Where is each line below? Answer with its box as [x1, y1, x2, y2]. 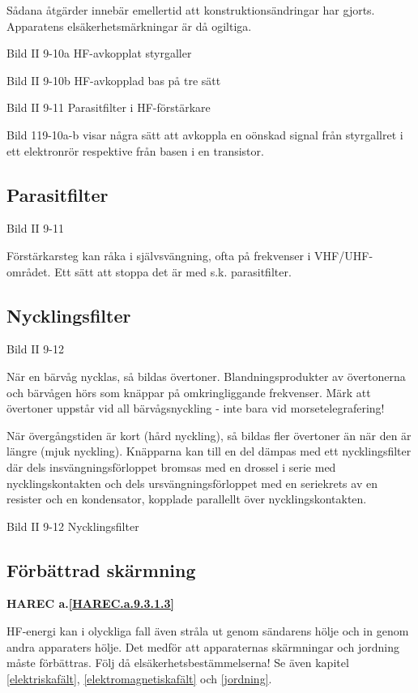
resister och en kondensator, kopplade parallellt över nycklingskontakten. [6, 490, 367, 507]
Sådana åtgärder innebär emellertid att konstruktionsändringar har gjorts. [6, 2, 375, 18]
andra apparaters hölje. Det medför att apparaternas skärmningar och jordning [6, 638, 400, 655]
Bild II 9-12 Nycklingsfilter [6, 517, 139, 534]
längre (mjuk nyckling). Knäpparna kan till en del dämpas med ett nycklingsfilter [6, 443, 412, 460]
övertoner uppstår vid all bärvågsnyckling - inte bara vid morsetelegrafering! [6, 400, 385, 417]
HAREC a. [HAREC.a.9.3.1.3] [6, 595, 175, 612]
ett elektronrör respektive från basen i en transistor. [6, 142, 264, 159]
